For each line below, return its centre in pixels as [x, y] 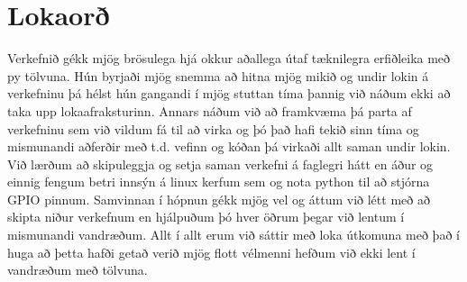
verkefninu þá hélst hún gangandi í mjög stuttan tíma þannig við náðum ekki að [229, 93]
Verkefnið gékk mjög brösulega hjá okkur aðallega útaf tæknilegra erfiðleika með [229, 58]
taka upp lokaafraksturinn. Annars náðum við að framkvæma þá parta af [210, 110]
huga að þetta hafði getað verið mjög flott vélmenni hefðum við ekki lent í [211, 252]
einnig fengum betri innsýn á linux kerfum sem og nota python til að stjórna [219, 182]
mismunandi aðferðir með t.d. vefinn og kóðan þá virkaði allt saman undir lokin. [229, 146]
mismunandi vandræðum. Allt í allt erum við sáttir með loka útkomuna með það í [233, 235]
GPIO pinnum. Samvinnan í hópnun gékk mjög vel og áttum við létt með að [219, 199]
